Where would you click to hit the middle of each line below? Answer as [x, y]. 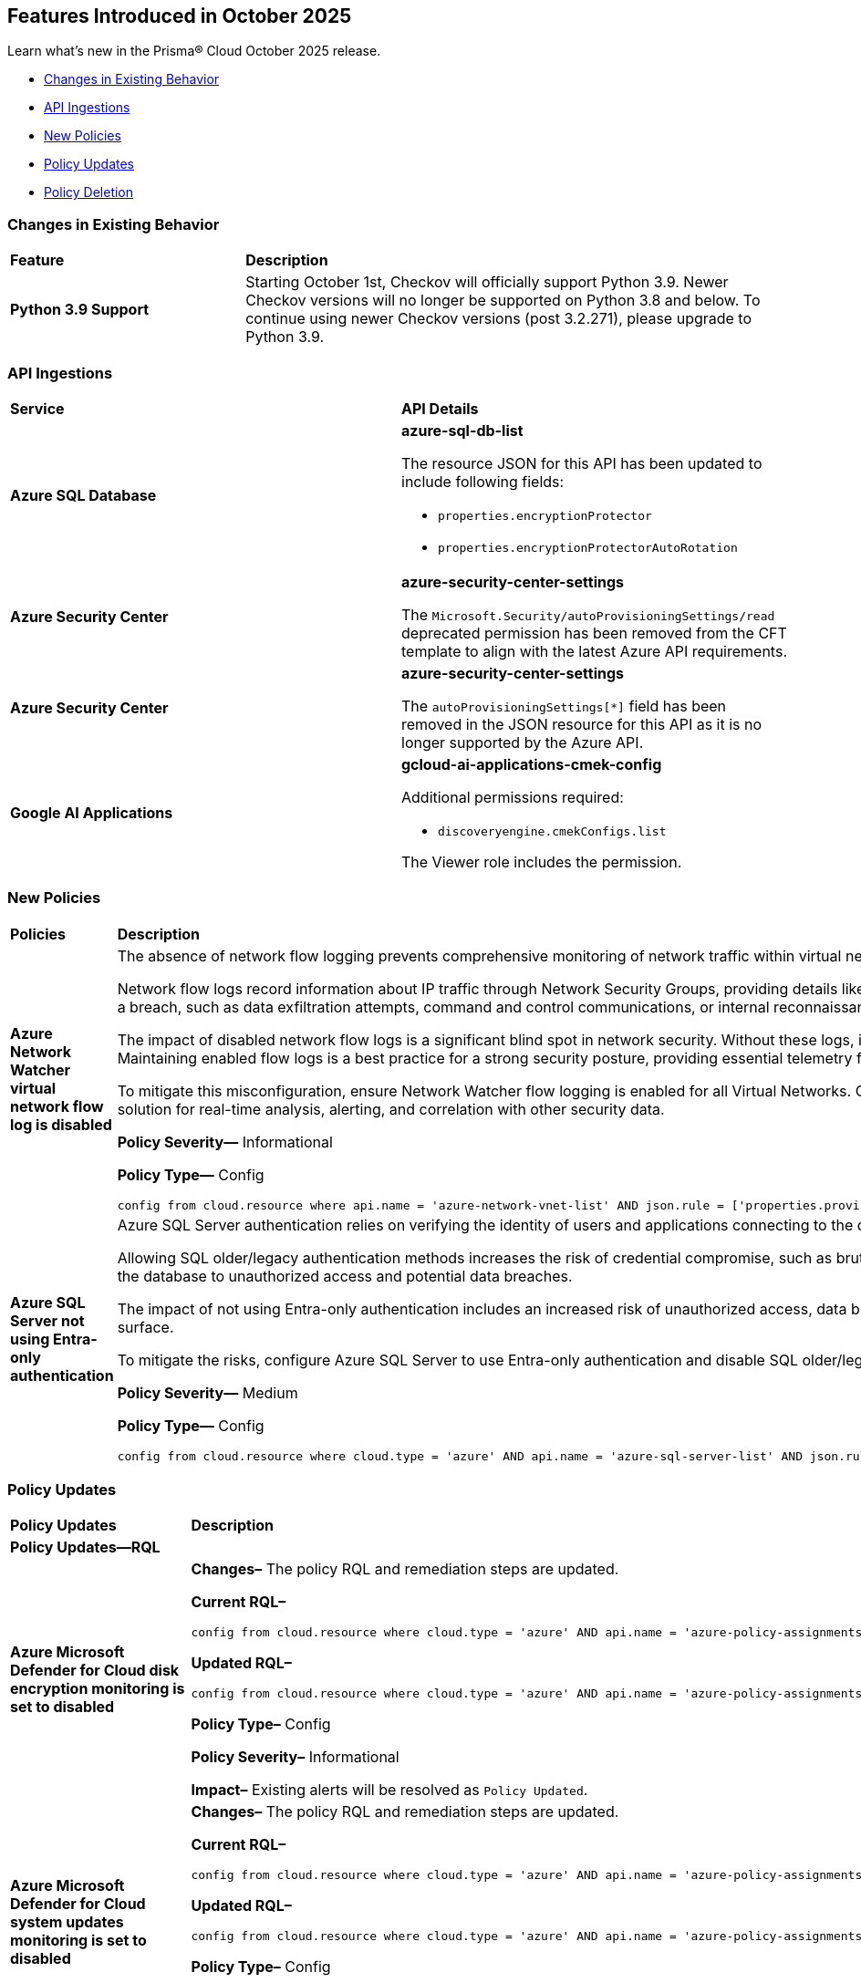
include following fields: [483, 481]
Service [37, 408]
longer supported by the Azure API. [523, 742]
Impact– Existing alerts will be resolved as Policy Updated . [389, 1790]
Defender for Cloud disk [95, 1671]
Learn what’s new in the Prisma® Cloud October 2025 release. [194, 51]
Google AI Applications [92, 813]
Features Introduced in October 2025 [180, 16]
